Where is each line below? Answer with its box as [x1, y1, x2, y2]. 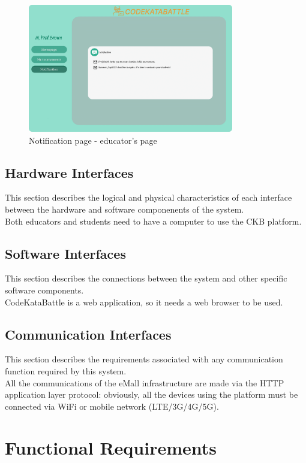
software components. [5, 283, 84, 296]
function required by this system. [5, 364, 127, 377]
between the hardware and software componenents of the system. [5, 202, 244, 215]
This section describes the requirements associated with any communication [5, 353, 283, 365]
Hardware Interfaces [5, 163, 134, 181]
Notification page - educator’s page [29, 134, 157, 146]
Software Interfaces [5, 244, 126, 262]
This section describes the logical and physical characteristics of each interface [5, 191, 292, 204]
